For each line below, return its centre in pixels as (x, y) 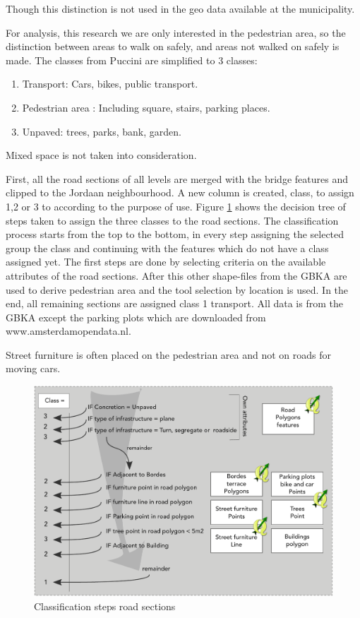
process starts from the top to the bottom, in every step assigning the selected (175, 234)
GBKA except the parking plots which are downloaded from (136, 317)
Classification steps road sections (105, 606)
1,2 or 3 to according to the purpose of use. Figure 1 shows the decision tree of (176, 206)
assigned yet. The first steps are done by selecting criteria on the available (166, 262)
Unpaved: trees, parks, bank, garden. (102, 131)
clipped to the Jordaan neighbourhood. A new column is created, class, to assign (180, 192)
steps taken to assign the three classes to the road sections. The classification (172, 220)
